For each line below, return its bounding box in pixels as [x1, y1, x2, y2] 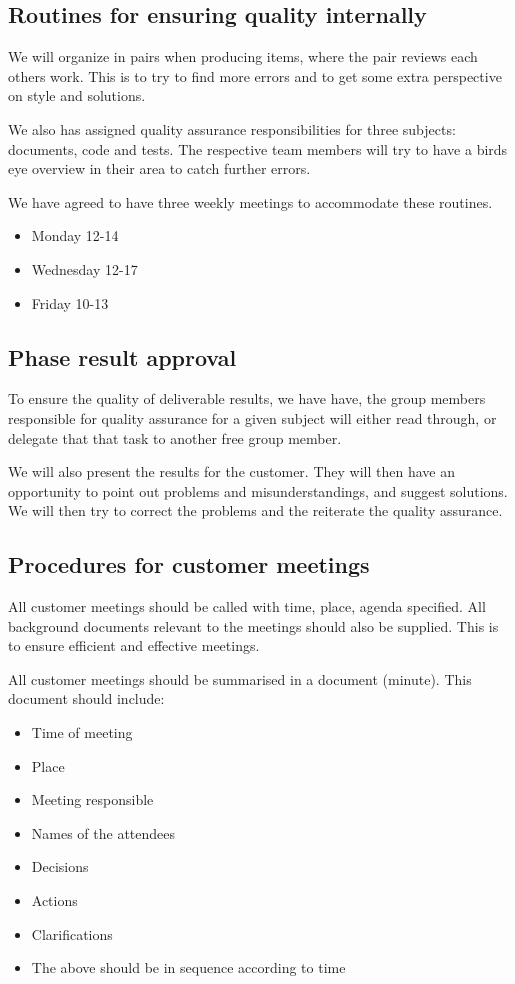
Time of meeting [31, 722, 133, 743]
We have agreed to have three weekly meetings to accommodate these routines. [8, 191, 493, 212]
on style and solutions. [8, 85, 146, 106]
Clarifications [31, 923, 113, 944]
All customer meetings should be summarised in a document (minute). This [8, 668, 472, 689]
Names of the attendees [31, 822, 176, 843]
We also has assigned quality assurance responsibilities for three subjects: [8, 118, 456, 139]
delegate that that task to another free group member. [8, 427, 342, 448]
